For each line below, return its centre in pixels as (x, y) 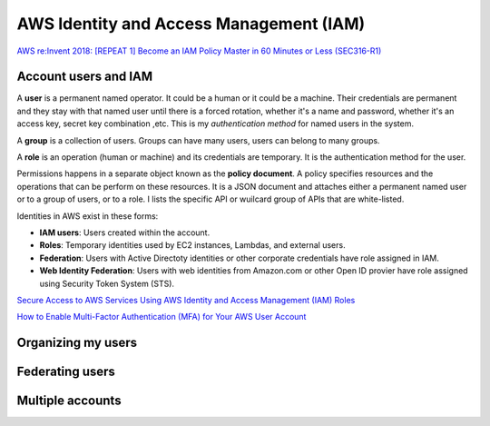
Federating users (66, 372)
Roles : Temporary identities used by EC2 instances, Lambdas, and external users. (192, 245)
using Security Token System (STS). (107, 283)
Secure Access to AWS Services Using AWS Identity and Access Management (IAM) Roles (186, 300)
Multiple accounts (69, 401)
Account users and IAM (85, 77)
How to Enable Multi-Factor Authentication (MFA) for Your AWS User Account (162, 317)
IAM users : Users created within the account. (125, 233)
